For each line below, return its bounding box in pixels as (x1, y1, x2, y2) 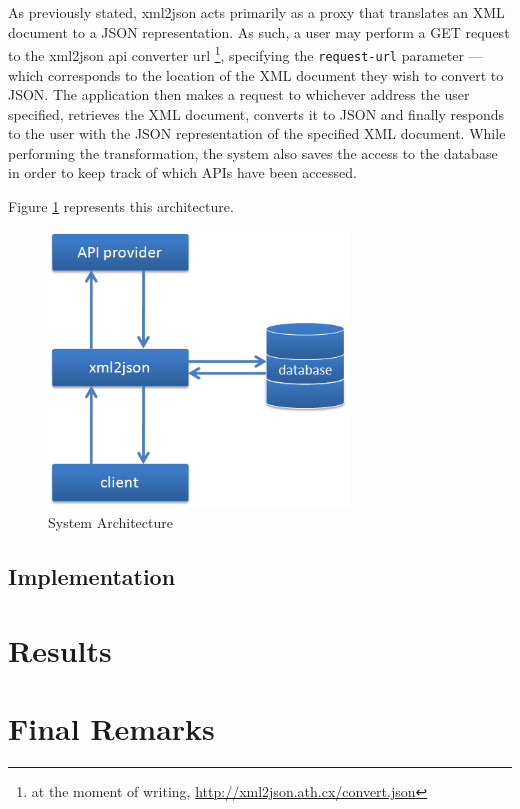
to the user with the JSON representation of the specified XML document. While (8, 123, 506, 144)
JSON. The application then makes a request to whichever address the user (8, 84, 470, 105)
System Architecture (48, 512, 173, 533)
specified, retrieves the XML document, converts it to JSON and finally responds (8, 103, 504, 124)
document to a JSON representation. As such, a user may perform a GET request (8, 21, 510, 42)
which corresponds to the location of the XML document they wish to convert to (8, 64, 504, 85)
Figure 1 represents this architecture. (8, 196, 234, 217)
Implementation (8, 561, 176, 592)
